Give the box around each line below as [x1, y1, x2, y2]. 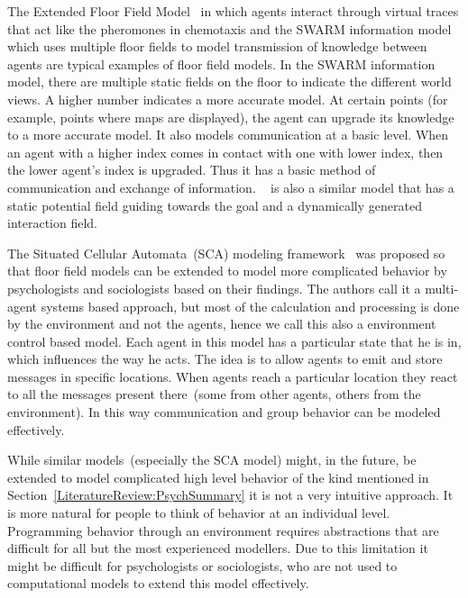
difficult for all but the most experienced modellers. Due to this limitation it [7, 539, 428, 557]
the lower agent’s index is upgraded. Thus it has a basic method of [7, 160, 376, 179]
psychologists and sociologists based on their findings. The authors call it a [7, 278, 421, 297]
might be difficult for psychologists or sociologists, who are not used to [7, 556, 398, 575]
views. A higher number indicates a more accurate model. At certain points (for [7, 89, 448, 108]
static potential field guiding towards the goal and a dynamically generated [7, 195, 422, 214]
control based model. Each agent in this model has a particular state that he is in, [7, 331, 462, 350]
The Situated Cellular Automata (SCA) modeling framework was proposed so [7, 243, 445, 262]
